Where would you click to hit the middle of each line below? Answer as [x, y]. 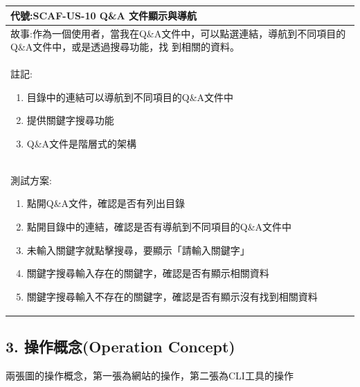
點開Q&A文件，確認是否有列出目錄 [106, 203]
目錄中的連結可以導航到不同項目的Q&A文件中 [130, 97]
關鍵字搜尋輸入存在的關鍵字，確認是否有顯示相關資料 [148, 273]
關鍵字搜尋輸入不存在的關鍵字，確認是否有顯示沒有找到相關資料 [172, 296]
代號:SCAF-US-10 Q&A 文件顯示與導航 [104, 15]
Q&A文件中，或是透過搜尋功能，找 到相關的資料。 [125, 47]
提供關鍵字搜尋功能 [70, 120]
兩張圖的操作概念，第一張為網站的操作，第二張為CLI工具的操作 [150, 376]
